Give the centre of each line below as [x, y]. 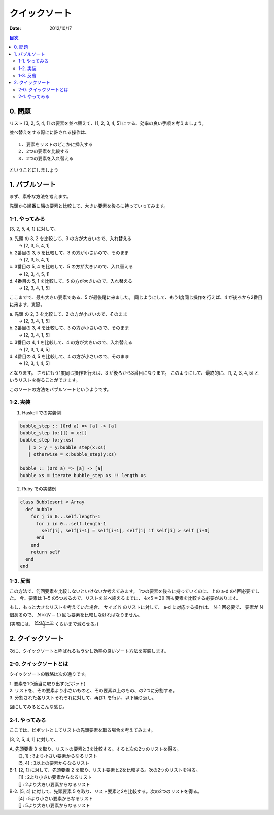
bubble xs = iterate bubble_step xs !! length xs [83, 476]
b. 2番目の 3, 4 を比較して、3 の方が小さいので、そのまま [69, 328]
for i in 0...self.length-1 [71, 523]
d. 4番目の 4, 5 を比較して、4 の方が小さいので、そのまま [69, 356]
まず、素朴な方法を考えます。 [40, 196]
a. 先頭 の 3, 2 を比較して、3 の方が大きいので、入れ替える [71, 238]
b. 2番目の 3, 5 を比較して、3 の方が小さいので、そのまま [69, 252]
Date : [15, 28]
